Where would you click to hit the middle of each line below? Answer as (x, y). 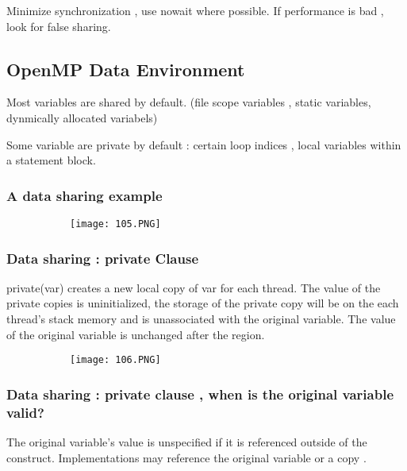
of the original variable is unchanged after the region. (136, 334)
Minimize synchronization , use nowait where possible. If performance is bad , (195, 10)
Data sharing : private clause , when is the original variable (200, 394)
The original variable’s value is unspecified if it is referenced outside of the (187, 442)
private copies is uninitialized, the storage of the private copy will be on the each (203, 303)
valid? (25, 412)
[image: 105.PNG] (115, 224)
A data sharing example (84, 195)
